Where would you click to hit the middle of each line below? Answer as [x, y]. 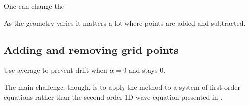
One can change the [34, 6]
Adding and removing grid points [91, 49]
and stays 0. [147, 70]
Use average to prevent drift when [56, 70]
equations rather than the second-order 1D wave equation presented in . [113, 96]
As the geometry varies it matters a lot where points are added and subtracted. [125, 23]
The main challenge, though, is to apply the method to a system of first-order [122, 86]
